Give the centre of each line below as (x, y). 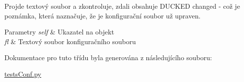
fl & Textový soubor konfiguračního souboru (70, 41)
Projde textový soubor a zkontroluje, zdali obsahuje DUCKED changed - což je (122, 6)
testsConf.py (23, 74)
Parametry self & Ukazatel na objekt (59, 32)
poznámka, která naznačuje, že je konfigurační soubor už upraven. (103, 15)
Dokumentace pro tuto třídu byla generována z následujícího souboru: (108, 57)
